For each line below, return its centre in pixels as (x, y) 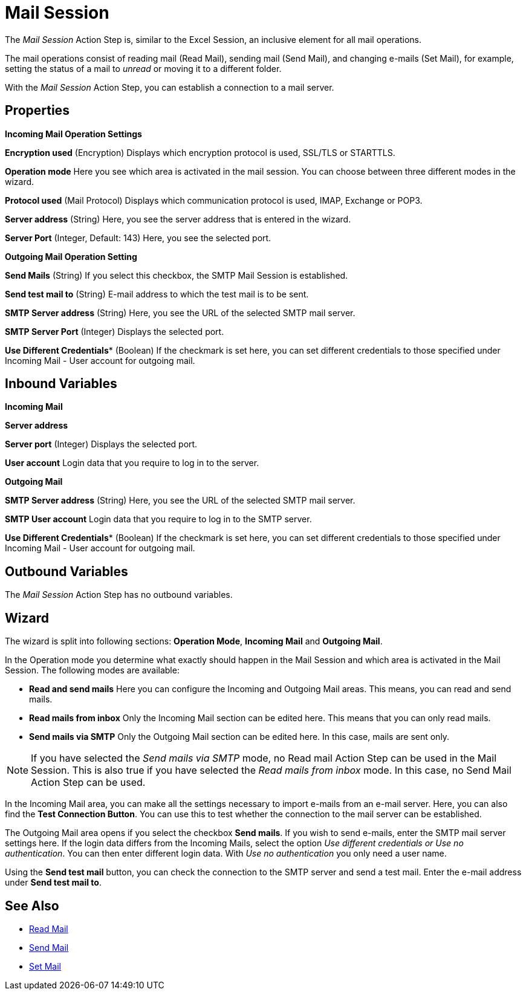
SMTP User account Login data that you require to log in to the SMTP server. (158, 519)
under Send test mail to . (53, 883)
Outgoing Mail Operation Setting (71, 256)
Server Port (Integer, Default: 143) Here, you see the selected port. (138, 238)
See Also (32, 906)
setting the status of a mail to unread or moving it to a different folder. (143, 68)
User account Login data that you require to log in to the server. (132, 463)
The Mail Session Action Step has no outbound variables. (119, 595)
